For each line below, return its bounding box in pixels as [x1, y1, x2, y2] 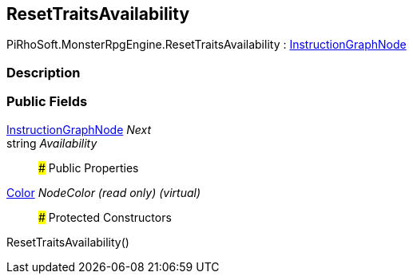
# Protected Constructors [38, 210, 172, 224]
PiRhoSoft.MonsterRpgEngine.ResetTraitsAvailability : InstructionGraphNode [6, 37, 407, 52]
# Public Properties [38, 160, 139, 175]
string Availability [6, 136, 97, 150]
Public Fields [6, 93, 88, 110]
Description [6, 64, 81, 81]
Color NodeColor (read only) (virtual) [6, 185, 201, 199]
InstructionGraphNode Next [6, 122, 152, 136]
